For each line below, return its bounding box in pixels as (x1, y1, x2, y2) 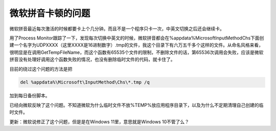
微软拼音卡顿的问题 (9, 8, 90, 19)
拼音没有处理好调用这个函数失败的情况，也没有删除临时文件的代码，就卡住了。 (9, 56, 175, 62)
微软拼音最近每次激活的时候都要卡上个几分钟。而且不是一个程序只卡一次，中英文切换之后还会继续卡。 (9, 26, 224, 32)
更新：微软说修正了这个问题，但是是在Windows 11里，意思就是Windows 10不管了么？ (9, 118, 189, 125)
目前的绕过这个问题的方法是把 (9, 65, 73, 72)
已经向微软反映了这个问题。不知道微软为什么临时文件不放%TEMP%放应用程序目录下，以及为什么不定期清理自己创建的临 (9, 102, 264, 108)
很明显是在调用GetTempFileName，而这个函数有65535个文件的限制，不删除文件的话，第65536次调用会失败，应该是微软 (9, 49, 264, 55)
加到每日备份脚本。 (9, 93, 50, 99)
